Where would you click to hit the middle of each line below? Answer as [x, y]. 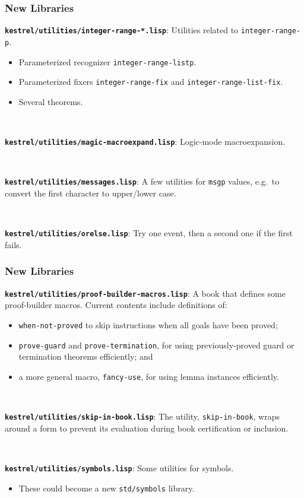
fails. [13, 244]
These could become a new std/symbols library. [107, 488]
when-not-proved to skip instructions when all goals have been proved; [148, 324]
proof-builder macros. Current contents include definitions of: [116, 305]
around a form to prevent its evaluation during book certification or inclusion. [147, 428]
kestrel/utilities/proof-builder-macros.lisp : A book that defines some [145, 293]
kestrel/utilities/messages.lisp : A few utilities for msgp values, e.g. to [142, 181]
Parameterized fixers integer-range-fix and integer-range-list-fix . [151, 82]
